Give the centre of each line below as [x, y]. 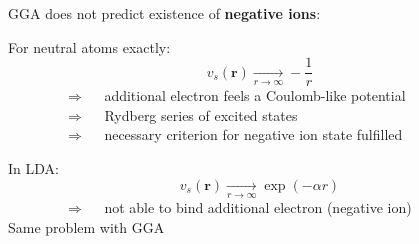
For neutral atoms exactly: [89, 46]
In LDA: [33, 167]
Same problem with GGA [86, 226]
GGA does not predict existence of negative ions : [164, 12]
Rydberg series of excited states [201, 114]
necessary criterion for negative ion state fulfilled [253, 134]
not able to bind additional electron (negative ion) [258, 206]
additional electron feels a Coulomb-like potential [255, 95]
